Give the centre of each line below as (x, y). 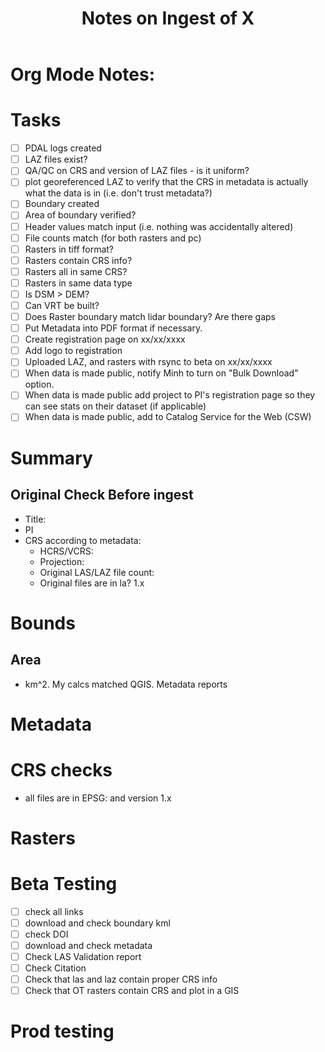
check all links (54, 911)
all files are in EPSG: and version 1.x (98, 798)
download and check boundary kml (97, 923)
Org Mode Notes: (83, 74)
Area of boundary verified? (80, 215)
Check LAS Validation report (83, 956)
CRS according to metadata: (83, 540)
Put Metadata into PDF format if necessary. (113, 328)
